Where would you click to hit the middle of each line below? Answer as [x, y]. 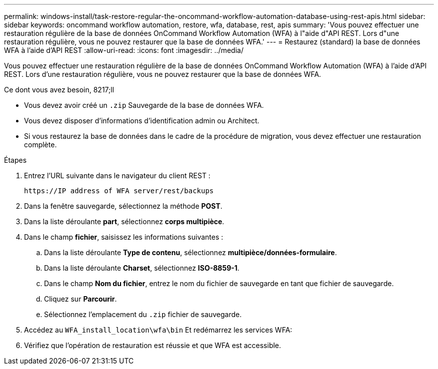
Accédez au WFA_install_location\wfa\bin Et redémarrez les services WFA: [158, 330]
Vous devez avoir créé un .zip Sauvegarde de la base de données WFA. [144, 105]
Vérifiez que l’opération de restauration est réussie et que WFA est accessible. [153, 345]
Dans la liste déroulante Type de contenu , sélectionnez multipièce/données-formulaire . [190, 252]
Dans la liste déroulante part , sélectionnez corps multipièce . [124, 221]
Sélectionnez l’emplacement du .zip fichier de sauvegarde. [143, 314]
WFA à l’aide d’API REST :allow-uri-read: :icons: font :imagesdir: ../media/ [124, 50]
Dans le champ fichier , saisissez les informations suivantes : [124, 237]
